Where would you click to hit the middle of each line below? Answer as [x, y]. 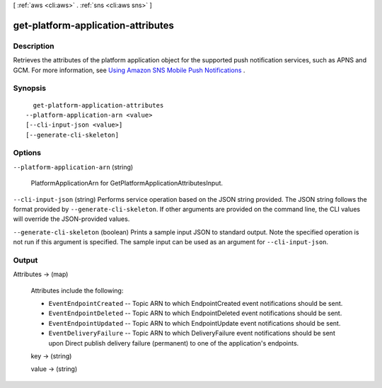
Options [27, 153]
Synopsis [29, 89]
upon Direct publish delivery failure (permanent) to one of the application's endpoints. [174, 343]
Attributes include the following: [77, 290]
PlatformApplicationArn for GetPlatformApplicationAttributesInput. [127, 183]
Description [34, 46]
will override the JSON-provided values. [71, 219]
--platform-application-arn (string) [73, 167]
